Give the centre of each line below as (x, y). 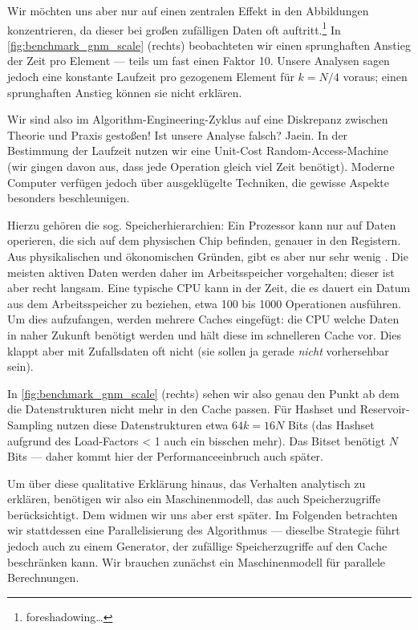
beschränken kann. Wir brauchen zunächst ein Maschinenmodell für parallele (197, 561)
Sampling (30, 424)
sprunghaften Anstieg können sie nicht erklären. (125, 92)
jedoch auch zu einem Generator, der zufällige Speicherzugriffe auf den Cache (197, 546)
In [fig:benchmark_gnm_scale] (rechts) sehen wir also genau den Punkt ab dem (203, 393)
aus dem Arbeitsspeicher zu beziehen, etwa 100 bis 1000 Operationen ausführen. (204, 303)
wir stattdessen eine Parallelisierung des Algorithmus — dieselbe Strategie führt (204, 530)
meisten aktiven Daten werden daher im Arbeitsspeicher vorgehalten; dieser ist (201, 272)
